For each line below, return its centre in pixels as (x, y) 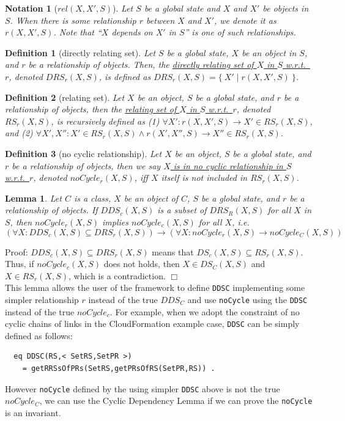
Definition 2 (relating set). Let (65, 97)
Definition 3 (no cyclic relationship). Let (83, 153)
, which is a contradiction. (117, 275)
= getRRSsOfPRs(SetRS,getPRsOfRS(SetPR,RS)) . (119, 369)
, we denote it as (245, 20)
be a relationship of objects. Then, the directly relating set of (141, 64)
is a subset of (182, 210)
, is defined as (125, 76)
